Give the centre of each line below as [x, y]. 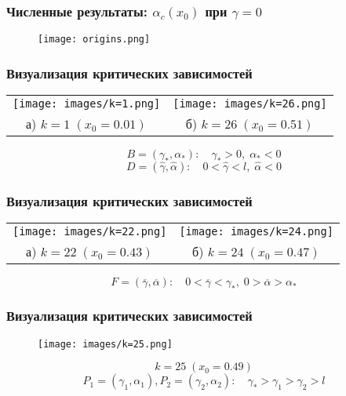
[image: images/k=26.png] [250, 104]
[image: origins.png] [94, 40]
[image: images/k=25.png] [105, 344]
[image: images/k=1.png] [87, 104]
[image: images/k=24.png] [256, 232]
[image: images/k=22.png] [90, 232]
